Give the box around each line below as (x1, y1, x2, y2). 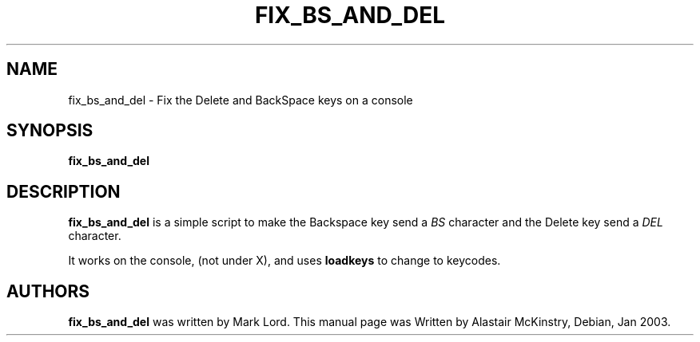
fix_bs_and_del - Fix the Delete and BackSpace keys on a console (68, 92, 413, 107)
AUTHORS (6, 281, 90, 301)
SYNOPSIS (6, 120, 93, 141)
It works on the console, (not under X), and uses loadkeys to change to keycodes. (68, 254, 501, 268)
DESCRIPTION (6, 181, 121, 202)
